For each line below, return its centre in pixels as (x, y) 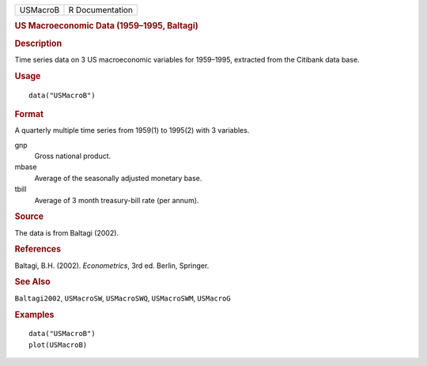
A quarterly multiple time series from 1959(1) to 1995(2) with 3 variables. (132, 130)
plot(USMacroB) (58, 345)
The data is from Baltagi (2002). (66, 232)
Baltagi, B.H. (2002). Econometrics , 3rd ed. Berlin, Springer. (112, 266)
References (38, 249)
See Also (32, 282)
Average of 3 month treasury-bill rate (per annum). (117, 200)
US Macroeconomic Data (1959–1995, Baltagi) (107, 26)
